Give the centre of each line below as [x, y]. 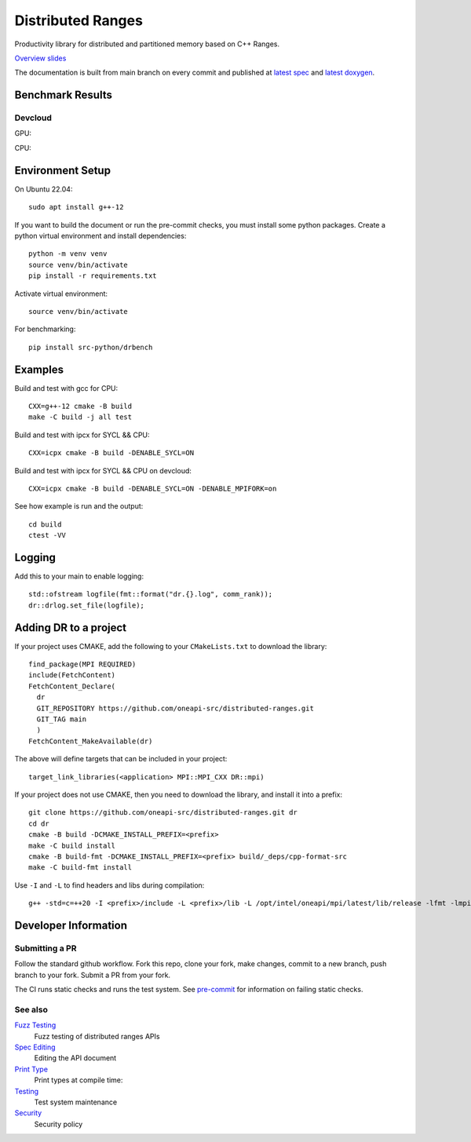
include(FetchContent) [72, 675]
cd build [45, 524]
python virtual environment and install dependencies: [100, 235]
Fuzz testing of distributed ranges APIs [97, 1036]
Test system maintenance [76, 1102]
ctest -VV [47, 535]
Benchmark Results [64, 95]
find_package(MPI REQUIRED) [82, 664]
